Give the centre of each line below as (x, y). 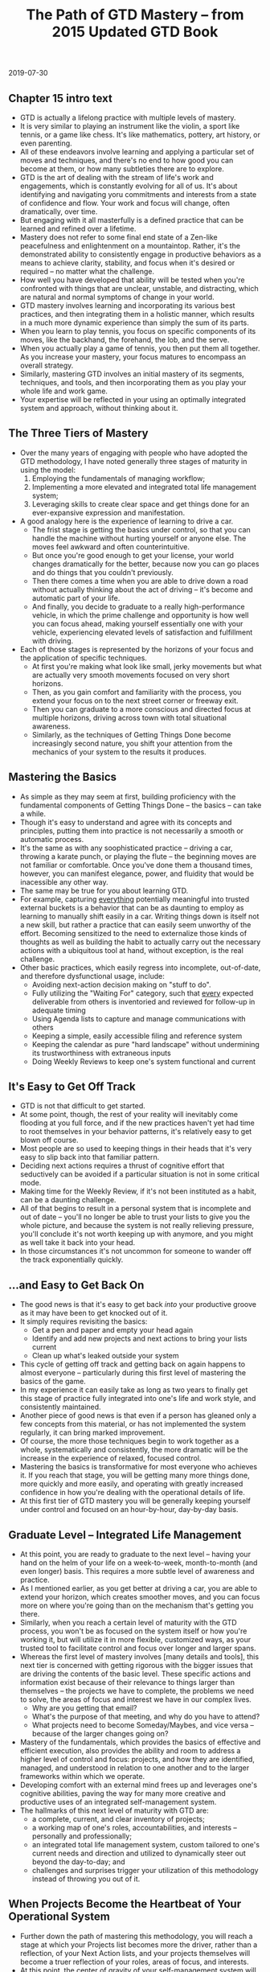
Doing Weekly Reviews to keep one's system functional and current (143, 1061)
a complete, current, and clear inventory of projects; (118, 1819)
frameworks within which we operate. (82, 1777)
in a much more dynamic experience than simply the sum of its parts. (134, 323)
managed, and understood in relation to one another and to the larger (135, 1768)
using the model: (48, 470)
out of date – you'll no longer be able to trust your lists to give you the (135, 1217)
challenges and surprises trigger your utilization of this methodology (145, 1871)
